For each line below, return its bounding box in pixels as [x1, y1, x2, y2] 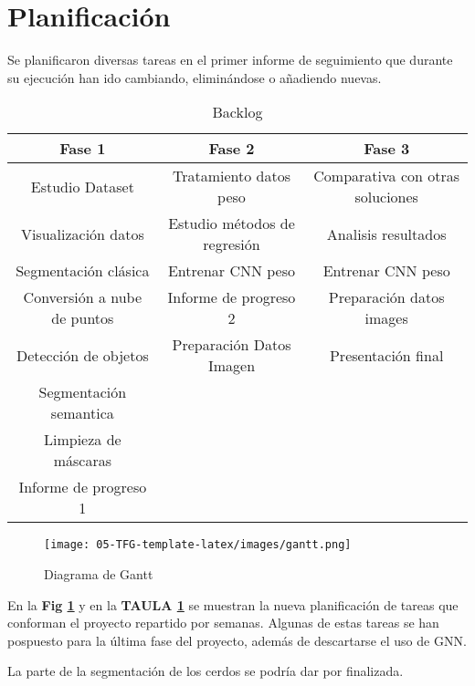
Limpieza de [44, 429, 121, 451]
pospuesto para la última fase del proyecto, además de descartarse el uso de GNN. [7, 630, 467, 650]
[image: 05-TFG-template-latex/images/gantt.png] [44, 538, 352, 552]
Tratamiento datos [172, 165, 290, 187]
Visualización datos [20, 223, 144, 244]
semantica [50, 402, 114, 424]
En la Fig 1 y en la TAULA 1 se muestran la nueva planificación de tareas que [7, 595, 459, 614]
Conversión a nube [23, 286, 142, 308]
